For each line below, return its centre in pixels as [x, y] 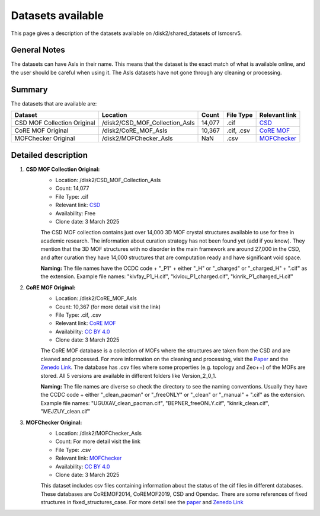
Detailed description [49, 155]
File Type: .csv [73, 450]
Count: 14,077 [72, 188]
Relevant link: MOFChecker [89, 458]
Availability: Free [76, 213]
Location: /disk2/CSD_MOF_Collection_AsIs [108, 180]
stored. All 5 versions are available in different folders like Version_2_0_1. [128, 375]
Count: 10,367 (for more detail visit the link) [108, 307]
